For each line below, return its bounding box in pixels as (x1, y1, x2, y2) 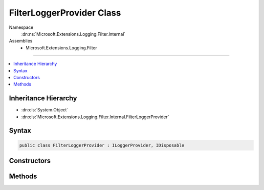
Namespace (9, 24, 34, 30)
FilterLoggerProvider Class (9, 7, 121, 18)
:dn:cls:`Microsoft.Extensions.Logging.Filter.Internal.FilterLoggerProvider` (21, 114, 169, 120)
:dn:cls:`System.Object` (21, 107, 68, 113)
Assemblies (9, 38, 33, 44)
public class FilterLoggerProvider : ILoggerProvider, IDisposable (19, 142, 185, 148)
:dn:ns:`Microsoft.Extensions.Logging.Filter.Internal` (21, 31, 126, 37)
